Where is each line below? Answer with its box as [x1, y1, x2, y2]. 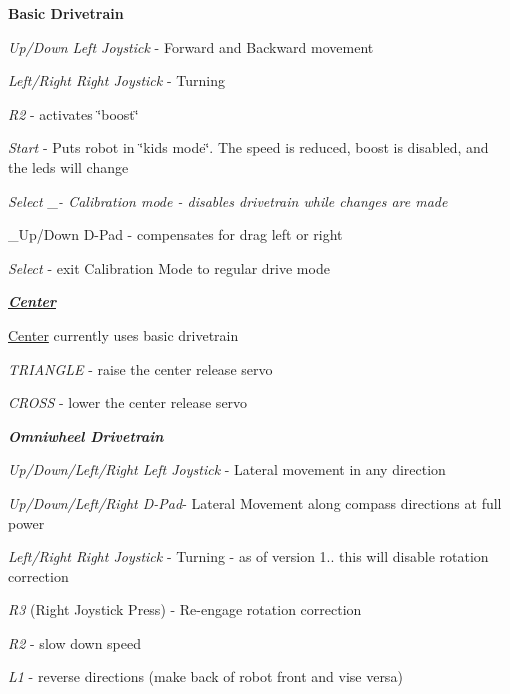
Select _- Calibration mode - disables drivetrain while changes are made [8, 190, 448, 211]
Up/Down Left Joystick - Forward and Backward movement [8, 36, 374, 57]
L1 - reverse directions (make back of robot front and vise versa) [8, 666, 403, 687]
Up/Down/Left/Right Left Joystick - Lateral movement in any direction [8, 459, 446, 480]
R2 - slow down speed [8, 632, 142, 653]
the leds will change [8, 156, 129, 177]
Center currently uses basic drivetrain [8, 324, 239, 345]
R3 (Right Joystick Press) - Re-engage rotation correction [8, 599, 362, 620]
